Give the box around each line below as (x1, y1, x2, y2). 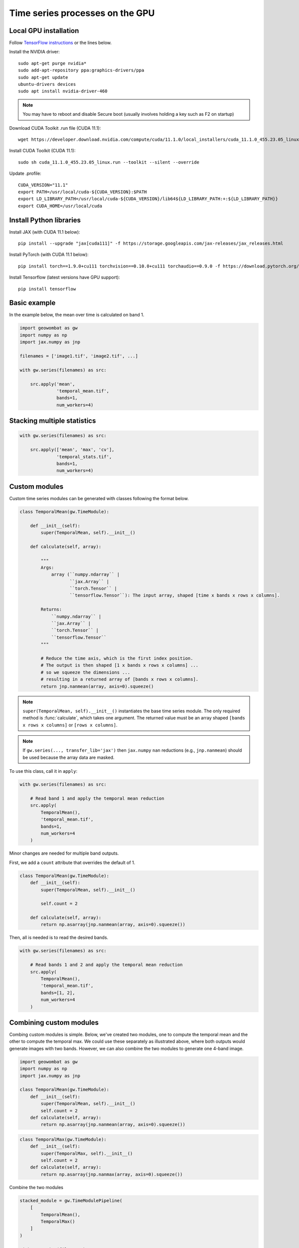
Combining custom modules (9, 1018, 99, 1027)
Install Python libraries (9, 216, 81, 224)
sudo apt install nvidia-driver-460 (18, 88, 108, 94)
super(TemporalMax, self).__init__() (40, 1151, 133, 1156)
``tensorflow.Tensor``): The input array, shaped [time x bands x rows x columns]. (69, 593, 280, 599)
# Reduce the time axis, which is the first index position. (40, 655, 193, 661)
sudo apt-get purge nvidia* (18, 60, 87, 66)
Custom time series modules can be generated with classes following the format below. (9, 495, 189, 501)
